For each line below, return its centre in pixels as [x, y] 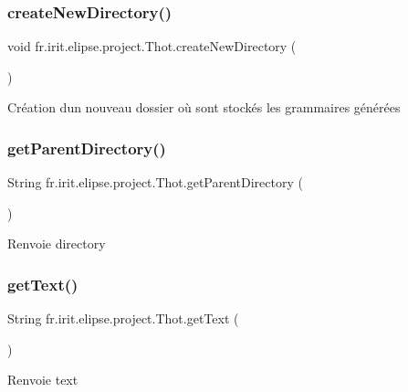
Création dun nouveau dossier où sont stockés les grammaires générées [204, 107]
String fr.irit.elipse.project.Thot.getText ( [123, 318]
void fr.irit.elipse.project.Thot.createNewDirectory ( [152, 46]
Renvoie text [43, 380]
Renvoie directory [57, 244]
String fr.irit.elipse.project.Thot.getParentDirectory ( [155, 182]
